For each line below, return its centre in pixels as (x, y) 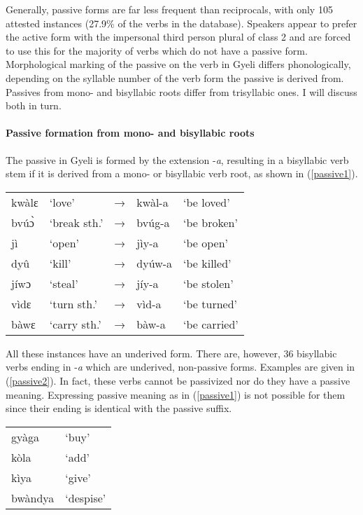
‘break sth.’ (76, 222)
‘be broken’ (211, 222)
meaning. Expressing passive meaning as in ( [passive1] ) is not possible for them (176, 394)
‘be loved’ (207, 202)
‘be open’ (206, 242)
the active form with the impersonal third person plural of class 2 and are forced (178, 37)
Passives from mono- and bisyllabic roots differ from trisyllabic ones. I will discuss (181, 91)
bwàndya (33, 497)
